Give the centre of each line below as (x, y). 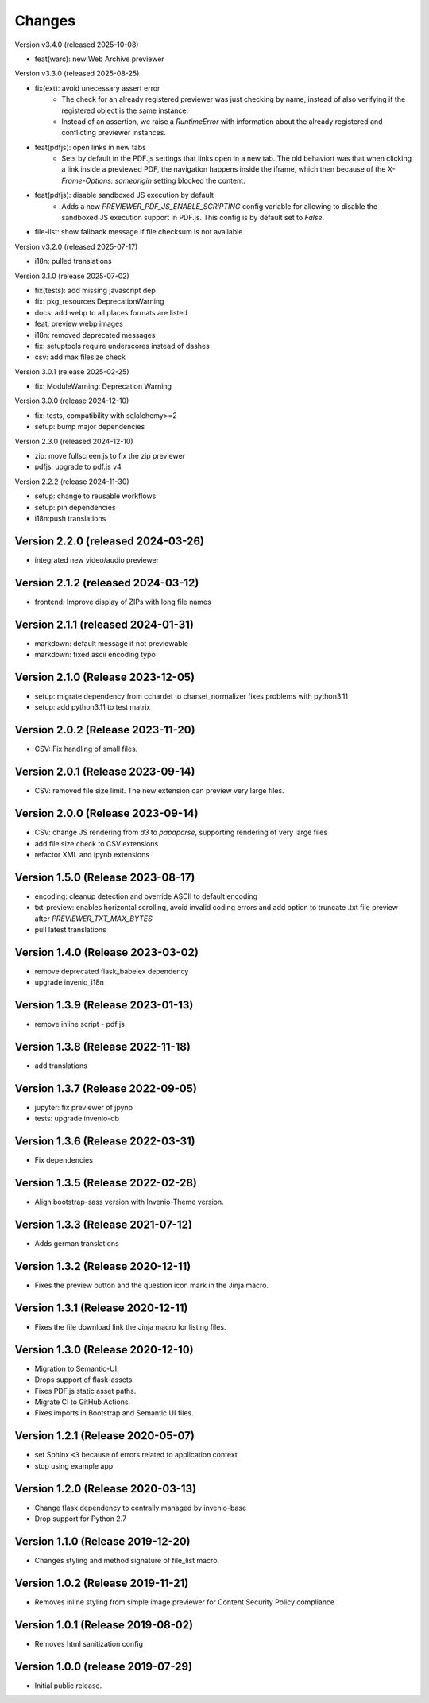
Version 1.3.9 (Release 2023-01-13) (104, 1005)
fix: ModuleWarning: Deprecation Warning (103, 386)
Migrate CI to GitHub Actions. (83, 1402)
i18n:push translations (70, 518)
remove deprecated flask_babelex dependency (112, 971)
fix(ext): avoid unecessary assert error (97, 88)
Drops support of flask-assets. (85, 1380)
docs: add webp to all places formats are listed (111, 312)
